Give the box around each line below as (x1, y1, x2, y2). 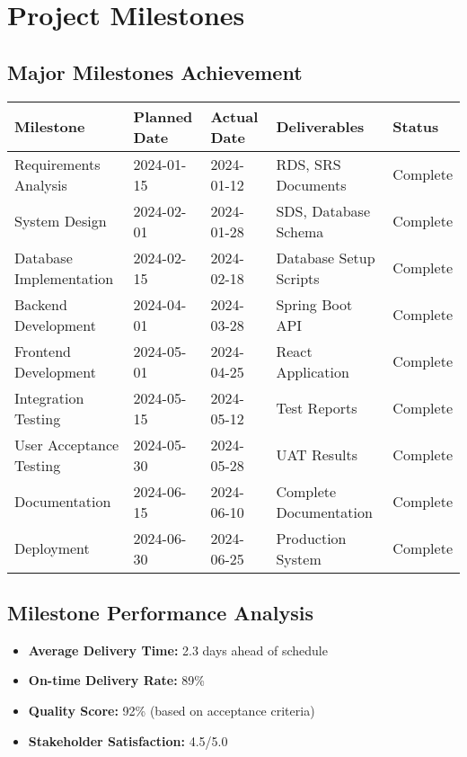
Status (392, 116, 439, 138)
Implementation (14, 267, 114, 289)
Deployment (14, 538, 90, 559)
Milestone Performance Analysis (7, 598, 313, 626)
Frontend (14, 340, 71, 361)
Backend (14, 293, 67, 315)
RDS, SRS (276, 153, 341, 174)
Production (276, 527, 347, 548)
